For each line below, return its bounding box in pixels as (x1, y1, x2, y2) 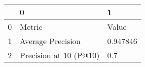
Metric (20, 21, 42, 32)
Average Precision (20, 35, 81, 46)
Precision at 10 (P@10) (20, 49, 100, 61)
